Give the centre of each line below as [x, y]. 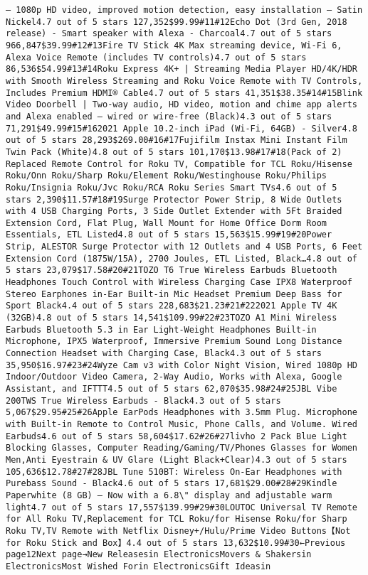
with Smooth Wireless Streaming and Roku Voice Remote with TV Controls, [184, 81]
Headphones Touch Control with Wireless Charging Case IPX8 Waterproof [179, 283]
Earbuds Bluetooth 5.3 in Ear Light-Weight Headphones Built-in [161, 329]
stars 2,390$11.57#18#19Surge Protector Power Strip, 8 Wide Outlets [174, 199]
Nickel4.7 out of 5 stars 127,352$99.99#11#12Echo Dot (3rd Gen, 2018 [177, 22]
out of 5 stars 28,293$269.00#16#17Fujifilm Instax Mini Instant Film [177, 140]
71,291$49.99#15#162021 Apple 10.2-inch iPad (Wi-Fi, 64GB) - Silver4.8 [182, 128]
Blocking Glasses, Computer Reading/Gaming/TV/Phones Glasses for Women [182, 448]
